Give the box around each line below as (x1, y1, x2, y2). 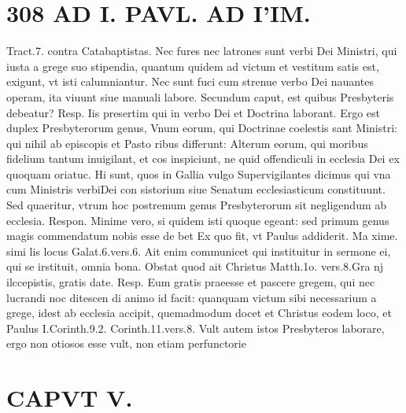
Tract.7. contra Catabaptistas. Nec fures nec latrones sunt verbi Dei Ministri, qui (6, 42, 397, 59)
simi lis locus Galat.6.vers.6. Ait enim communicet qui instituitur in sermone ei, (6, 242, 391, 259)
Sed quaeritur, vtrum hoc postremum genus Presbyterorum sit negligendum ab (6, 197, 387, 213)
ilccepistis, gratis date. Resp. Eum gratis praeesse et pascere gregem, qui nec (6, 274, 375, 290)
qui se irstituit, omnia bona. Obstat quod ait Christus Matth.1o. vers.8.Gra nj (6, 258, 384, 275)
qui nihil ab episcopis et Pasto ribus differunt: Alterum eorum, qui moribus (6, 135, 368, 151)
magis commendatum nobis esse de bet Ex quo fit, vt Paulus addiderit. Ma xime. (6, 227, 398, 244)
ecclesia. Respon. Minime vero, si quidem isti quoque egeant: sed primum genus (6, 212, 389, 228)
